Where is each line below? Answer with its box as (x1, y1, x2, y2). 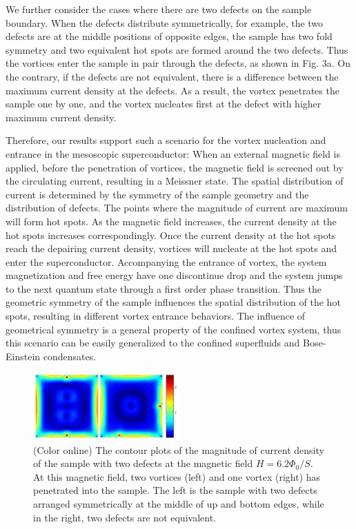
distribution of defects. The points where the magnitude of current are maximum (6, 200, 348, 215)
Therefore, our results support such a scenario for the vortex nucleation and (6, 133, 326, 147)
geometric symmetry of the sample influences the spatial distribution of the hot (6, 295, 341, 309)
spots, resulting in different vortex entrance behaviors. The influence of (6, 309, 306, 323)
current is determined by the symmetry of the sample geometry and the (6, 187, 309, 201)
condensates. (43, 349, 97, 363)
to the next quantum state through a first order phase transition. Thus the (6, 281, 322, 295)
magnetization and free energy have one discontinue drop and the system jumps (6, 268, 343, 282)
